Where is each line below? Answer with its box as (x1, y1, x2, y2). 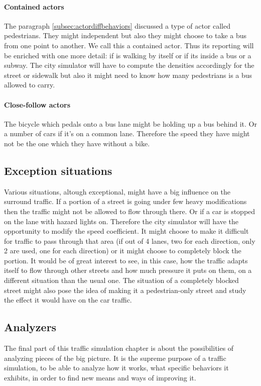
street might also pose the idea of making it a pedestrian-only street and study (4, 284, 246, 295)
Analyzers (4, 319, 57, 335)
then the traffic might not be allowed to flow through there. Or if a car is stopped (4, 206, 255, 216)
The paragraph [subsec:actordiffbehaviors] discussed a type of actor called (4, 20, 231, 31)
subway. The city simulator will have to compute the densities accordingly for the (4, 60, 254, 70)
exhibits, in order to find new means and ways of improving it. (4, 372, 196, 382)
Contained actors (4, 1, 64, 12)
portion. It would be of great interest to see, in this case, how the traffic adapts (4, 255, 248, 265)
